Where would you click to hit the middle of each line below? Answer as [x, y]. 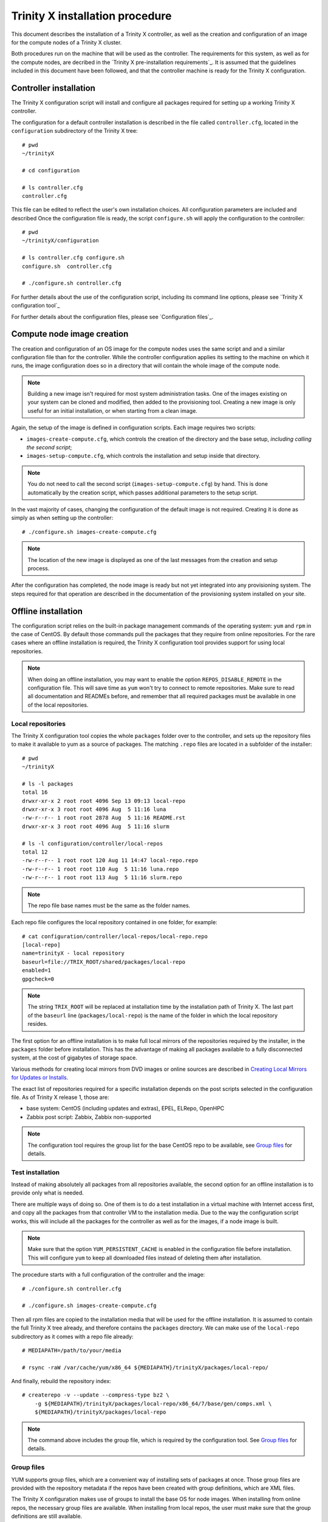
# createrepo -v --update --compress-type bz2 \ [96, 1395]
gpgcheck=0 [38, 979]
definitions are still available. [47, 1517]
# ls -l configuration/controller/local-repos [93, 843]
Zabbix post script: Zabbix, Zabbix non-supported [89, 1117]
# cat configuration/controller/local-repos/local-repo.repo [115, 936]
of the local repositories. [58, 705]
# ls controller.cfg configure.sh [73, 258]
